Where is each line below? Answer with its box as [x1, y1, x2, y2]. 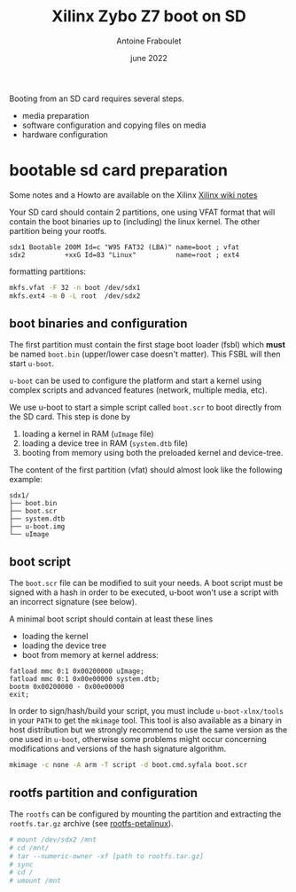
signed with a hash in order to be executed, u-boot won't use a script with [9, 587, 279, 598]
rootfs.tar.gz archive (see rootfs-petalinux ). [9, 818, 175, 828]
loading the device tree [21, 640, 107, 651]
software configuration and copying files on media [21, 120, 206, 130]
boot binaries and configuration [9, 317, 188, 332]
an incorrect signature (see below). [9, 597, 137, 607]
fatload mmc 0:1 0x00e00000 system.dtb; [9, 675, 161, 684]
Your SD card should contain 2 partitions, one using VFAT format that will [9, 207, 276, 217]
